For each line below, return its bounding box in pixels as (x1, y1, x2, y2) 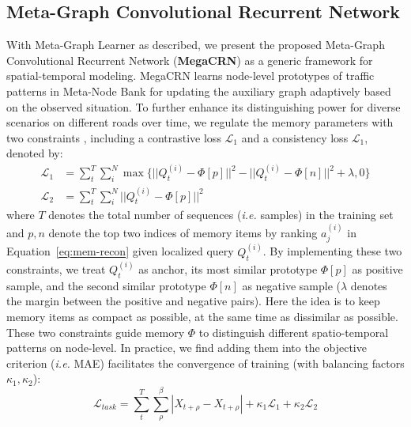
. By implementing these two (262, 243, 402, 259)
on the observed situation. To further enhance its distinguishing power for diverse (6, 98, 401, 115)
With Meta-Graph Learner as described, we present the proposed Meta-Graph (6, 36, 385, 53)
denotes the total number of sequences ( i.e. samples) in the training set (48, 206, 394, 223)
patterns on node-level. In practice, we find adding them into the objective (6, 339, 367, 356)
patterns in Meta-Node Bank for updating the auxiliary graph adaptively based (6, 82, 391, 99)
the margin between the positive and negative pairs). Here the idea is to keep (6, 293, 380, 309)
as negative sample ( (242, 277, 341, 293)
